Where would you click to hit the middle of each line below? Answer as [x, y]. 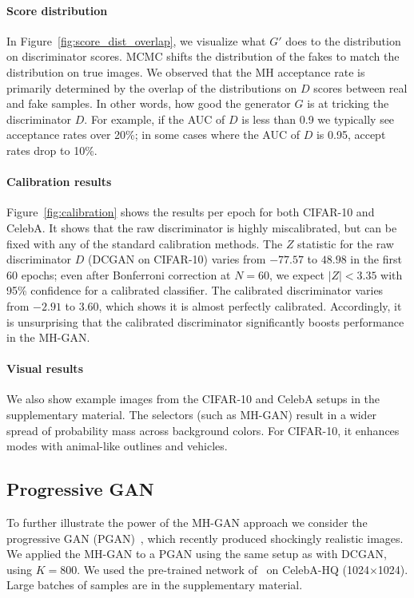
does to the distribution [343, 40]
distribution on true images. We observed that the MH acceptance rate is [186, 71]
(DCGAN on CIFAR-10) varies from [177, 259]
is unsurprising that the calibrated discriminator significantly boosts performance [205, 321]
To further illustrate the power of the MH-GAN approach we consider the [187, 523]
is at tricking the [348, 103]
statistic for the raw [346, 243]
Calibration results [59, 182]
